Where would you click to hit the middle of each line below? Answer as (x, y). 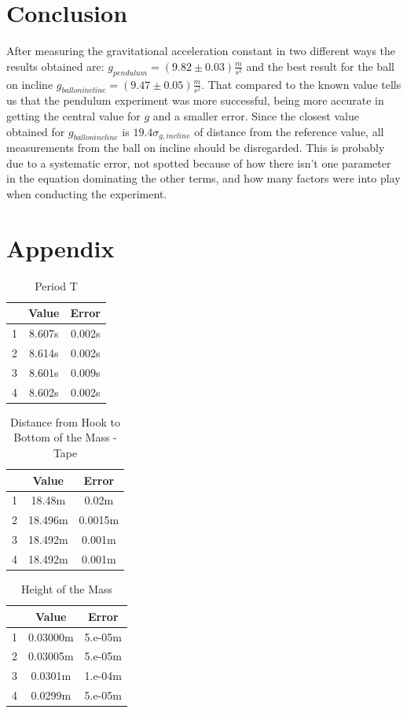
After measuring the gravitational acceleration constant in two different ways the (201, 51)
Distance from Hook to (66, 421)
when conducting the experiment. (87, 194)
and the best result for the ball (320, 66)
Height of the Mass (67, 589)
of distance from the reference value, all (289, 131)
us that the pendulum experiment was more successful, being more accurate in (195, 100)
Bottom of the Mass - (65, 437)
